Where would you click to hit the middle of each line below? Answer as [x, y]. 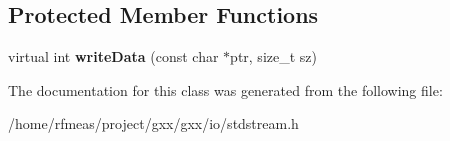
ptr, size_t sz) [273, 56]
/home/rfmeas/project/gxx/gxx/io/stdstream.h [153, 123]
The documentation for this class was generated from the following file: [225, 89]
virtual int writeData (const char [113, 56]
